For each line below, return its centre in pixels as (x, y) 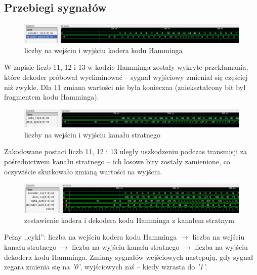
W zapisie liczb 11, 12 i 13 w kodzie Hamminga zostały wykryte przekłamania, (126, 67)
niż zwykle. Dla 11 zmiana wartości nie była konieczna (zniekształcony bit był (125, 87)
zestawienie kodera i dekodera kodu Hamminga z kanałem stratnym (129, 220)
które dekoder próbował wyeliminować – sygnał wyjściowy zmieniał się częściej (126, 77)
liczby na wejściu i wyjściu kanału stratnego (93, 134)
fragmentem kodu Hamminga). (52, 97)
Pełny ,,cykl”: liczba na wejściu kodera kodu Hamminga (91, 237)
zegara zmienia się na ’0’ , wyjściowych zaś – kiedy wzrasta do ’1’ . (106, 267)
